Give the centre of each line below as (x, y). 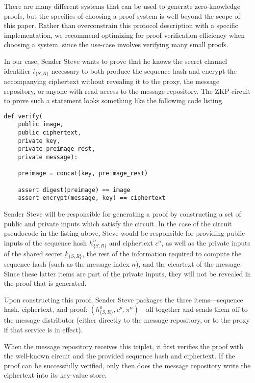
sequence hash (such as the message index (67, 263)
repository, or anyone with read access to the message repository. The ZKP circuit (127, 91)
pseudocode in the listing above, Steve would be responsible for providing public (125, 233)
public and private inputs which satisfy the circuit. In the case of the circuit (118, 223)
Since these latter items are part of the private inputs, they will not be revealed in (127, 273)
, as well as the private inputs (206, 242)
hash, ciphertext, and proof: (46, 309)
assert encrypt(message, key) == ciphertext (92, 198)
